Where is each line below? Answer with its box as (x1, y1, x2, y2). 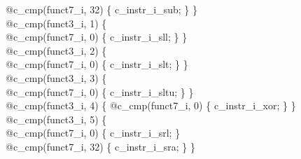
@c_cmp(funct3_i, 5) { (6, 111, 107, 126)
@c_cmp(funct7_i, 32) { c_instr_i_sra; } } (6, 139, 195, 153)
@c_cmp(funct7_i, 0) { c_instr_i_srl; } (6, 125, 181, 140)
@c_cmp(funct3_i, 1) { (6, 15, 107, 30)
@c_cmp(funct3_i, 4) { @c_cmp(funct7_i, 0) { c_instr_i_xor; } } (6, 98, 296, 113)
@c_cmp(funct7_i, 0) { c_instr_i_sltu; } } (6, 84, 194, 99)
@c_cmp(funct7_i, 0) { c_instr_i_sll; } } (6, 29, 188, 44)
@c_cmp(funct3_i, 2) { (6, 43, 107, 57)
